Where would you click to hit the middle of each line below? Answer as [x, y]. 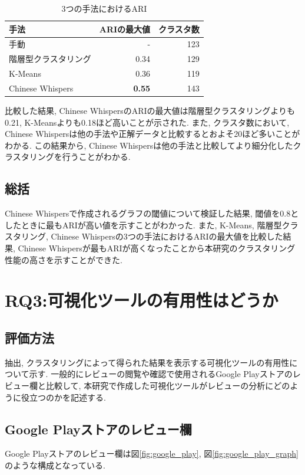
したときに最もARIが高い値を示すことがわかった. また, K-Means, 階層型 [143, 225]
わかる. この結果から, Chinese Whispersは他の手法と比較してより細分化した [149, 145]
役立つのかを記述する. [63, 397]
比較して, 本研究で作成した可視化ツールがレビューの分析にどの [168, 385]
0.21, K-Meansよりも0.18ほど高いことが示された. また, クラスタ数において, [147, 122]
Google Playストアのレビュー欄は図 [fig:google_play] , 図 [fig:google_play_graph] [152, 453]
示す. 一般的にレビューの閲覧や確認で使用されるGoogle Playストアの [161, 374]
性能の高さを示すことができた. [64, 259]
